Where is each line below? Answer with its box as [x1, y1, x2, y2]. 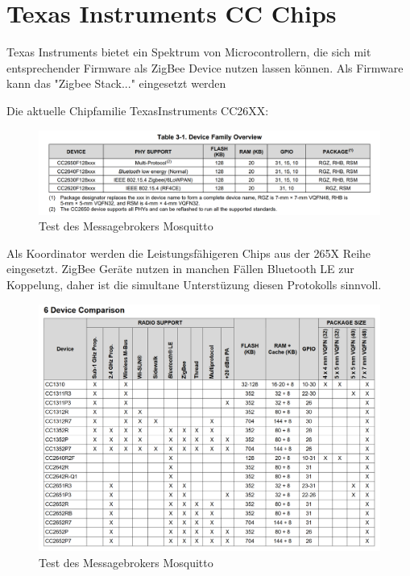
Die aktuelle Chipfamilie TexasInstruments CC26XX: [6, 102, 269, 118]
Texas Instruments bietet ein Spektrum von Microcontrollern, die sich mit [6, 44, 371, 60]
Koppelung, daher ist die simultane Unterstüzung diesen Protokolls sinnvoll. [6, 276, 382, 293]
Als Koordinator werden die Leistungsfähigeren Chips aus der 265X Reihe [6, 244, 371, 261]
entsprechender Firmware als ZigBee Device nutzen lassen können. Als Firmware [6, 59, 404, 76]
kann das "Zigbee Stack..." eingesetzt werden [6, 75, 226, 92]
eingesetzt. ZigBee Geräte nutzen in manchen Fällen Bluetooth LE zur [6, 260, 354, 277]
